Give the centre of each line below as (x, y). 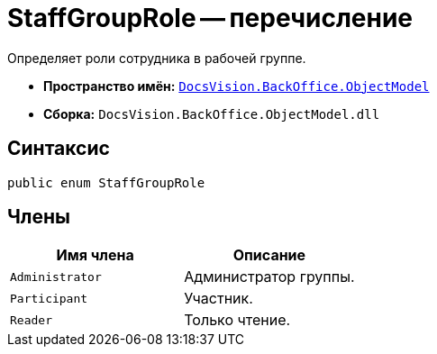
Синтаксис (59, 149)
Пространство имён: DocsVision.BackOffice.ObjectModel (237, 86)
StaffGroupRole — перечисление (210, 18)
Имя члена (95, 255)
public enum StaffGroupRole (106, 182)
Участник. (218, 299)
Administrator (56, 277)
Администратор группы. (269, 277)
